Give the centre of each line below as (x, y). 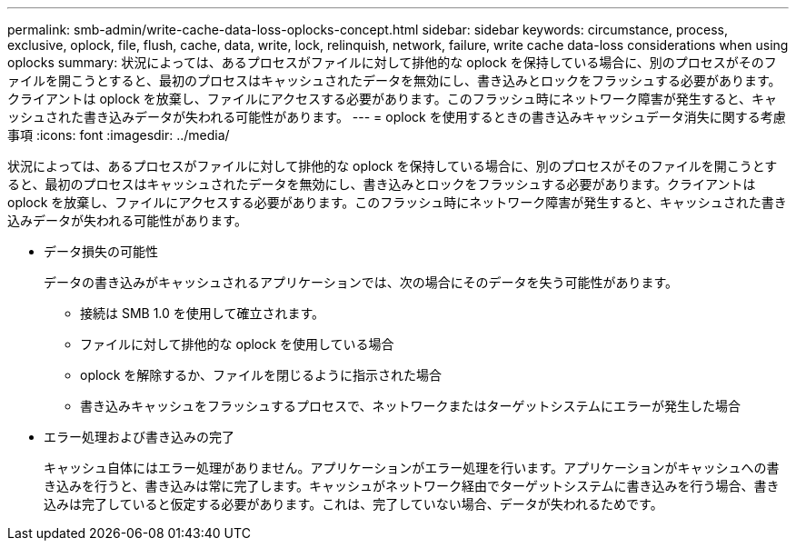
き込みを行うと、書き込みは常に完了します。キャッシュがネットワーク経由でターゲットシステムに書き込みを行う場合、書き (412, 486)
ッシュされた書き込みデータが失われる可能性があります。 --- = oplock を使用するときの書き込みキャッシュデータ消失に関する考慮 (397, 117)
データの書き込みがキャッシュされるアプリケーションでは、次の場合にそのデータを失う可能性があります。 (361, 282)
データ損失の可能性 (101, 251)
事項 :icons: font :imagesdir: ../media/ (119, 135)
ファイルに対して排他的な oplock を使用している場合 (237, 344)
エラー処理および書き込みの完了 (139, 437)
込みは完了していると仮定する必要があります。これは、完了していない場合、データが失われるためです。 (353, 504)
